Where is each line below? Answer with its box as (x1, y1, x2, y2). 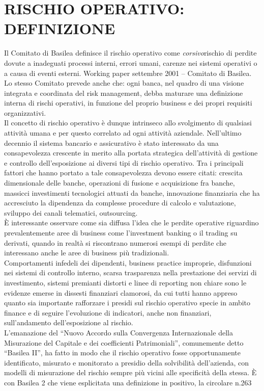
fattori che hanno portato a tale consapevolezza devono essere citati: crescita (4, 167, 243, 178)
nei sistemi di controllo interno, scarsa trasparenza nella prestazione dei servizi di (4, 267, 257, 278)
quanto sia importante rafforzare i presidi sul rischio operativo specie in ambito (4, 297, 251, 308)
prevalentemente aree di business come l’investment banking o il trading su (4, 227, 238, 238)
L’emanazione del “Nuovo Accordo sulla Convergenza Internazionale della (4, 327, 233, 337)
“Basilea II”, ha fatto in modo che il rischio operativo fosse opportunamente (4, 347, 241, 358)
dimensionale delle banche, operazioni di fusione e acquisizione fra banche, (4, 177, 235, 188)
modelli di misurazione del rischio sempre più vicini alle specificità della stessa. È (4, 367, 257, 378)
